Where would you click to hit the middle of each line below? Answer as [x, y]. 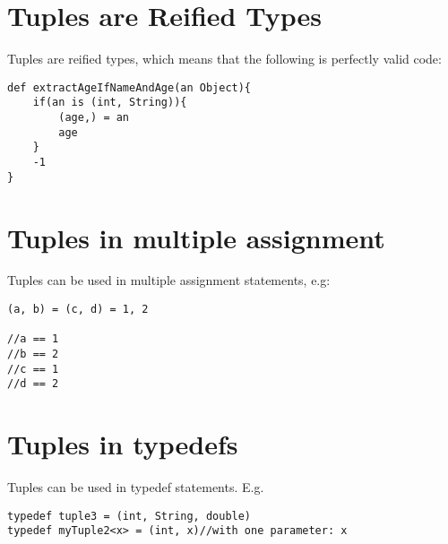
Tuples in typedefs [123, 444]
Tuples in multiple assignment [196, 237]
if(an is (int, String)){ [110, 103]
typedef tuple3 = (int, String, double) [129, 516]
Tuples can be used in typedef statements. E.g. [136, 487]
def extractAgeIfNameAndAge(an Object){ [129, 87]
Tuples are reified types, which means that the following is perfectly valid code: [224, 59]
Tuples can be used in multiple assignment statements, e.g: [169, 280]
